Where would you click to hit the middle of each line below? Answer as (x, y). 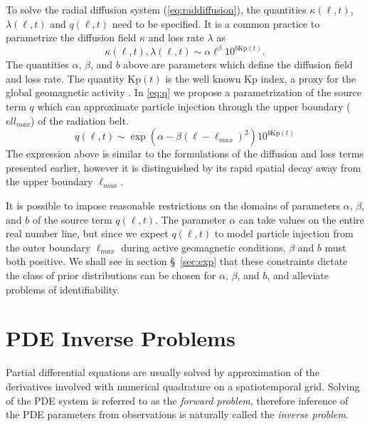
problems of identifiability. (63, 289)
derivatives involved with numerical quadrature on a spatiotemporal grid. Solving (183, 386)
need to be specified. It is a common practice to (216, 23)
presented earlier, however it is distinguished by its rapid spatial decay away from (184, 167)
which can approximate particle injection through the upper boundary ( (194, 106)
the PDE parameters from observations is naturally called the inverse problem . (177, 414)
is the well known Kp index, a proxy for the (260, 78)
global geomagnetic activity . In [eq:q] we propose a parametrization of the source (184, 92)
